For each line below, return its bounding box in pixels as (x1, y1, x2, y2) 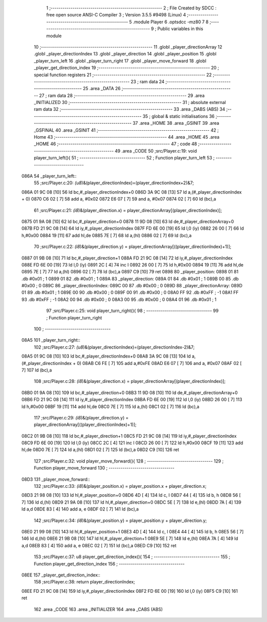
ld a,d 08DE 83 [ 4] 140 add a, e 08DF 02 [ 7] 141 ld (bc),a (21, 506, 139, 512)
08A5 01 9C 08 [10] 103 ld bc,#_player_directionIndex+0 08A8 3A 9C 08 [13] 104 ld (21, 353, 191, 359)
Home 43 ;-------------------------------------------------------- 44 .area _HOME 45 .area (34, 134, 220, 140)
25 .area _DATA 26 (83, 86, 121, 92)
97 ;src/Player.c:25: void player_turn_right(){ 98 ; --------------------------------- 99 (46, 308, 219, 314)
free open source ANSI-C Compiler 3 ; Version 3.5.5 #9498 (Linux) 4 (46, 12, 186, 18)
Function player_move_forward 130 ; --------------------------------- (34, 465, 175, 471)
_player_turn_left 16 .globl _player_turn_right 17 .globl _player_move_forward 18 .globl (34, 57, 207, 64)
